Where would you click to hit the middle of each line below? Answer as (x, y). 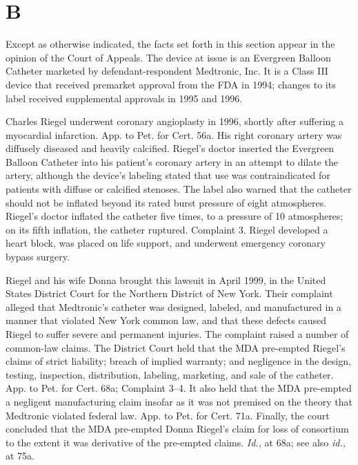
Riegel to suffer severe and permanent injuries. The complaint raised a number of (177, 334)
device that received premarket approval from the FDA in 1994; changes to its (171, 84)
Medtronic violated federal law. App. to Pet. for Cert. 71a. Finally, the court (168, 415)
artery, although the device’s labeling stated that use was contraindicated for (168, 175)
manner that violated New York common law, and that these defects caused (166, 320)
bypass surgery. (38, 257)
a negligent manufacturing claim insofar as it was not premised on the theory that (179, 401)
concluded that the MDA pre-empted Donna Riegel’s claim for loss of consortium (177, 429)
